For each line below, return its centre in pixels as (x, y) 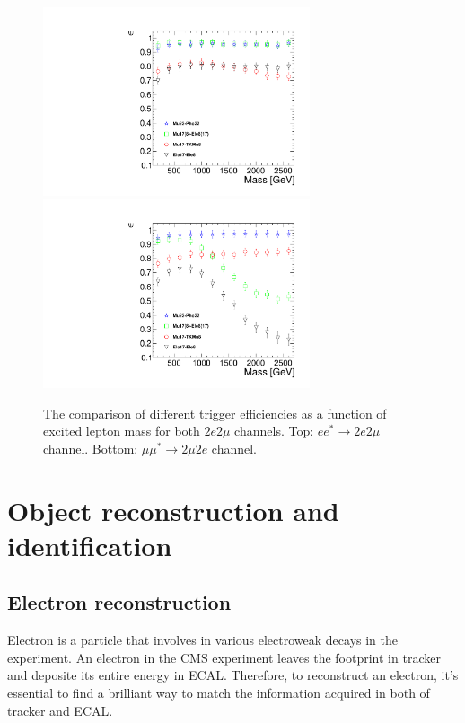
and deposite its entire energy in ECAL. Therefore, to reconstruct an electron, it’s (233, 675)
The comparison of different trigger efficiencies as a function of (215, 413)
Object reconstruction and (173, 510)
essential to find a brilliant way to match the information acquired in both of (219, 693)
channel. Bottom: (91, 448)
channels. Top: (274, 431)
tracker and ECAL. (60, 710)
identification (90, 545)
